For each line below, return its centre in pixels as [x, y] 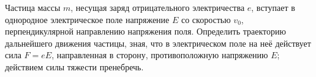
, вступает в [273, 7]
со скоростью [206, 19]
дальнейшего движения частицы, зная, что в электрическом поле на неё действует [158, 43]
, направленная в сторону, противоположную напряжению [160, 55]
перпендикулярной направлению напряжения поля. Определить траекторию [145, 31]
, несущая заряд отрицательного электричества [158, 7]
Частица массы [33, 7]
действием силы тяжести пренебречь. [74, 66]
